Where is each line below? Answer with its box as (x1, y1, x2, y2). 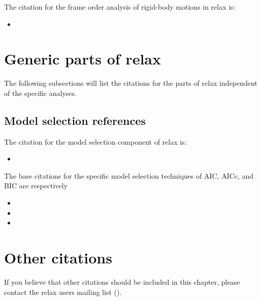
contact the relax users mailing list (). (4, 286, 122, 297)
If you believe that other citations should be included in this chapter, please (4, 276, 240, 287)
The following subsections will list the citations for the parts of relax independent (4, 78, 257, 88)
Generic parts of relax (4, 48, 161, 69)
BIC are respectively (4, 180, 68, 191)
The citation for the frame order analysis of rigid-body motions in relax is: (4, 2, 236, 12)
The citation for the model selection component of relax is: (4, 136, 187, 147)
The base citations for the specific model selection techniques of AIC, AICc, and (4, 170, 254, 181)
